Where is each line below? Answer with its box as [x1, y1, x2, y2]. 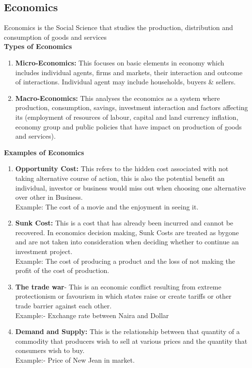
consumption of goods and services [4, 32, 107, 42]
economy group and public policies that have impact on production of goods [15, 121, 242, 131]
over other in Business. [15, 192, 83, 202]
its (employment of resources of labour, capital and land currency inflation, [15, 112, 238, 122]
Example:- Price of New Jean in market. [15, 355, 135, 365]
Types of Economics [4, 41, 72, 51]
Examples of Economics [4, 147, 84, 157]
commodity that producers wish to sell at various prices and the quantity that [15, 336, 248, 346]
